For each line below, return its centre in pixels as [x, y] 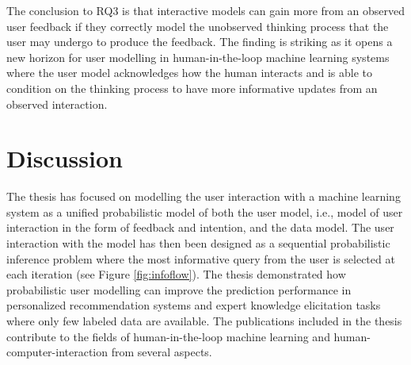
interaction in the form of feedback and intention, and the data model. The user [200, 227]
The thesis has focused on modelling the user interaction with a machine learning [204, 196]
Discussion [65, 158]
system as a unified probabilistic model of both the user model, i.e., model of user [205, 211]
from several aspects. [162, 352]
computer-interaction [57, 352]
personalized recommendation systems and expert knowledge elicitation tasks [194, 305]
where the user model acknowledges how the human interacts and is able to [189, 73]
